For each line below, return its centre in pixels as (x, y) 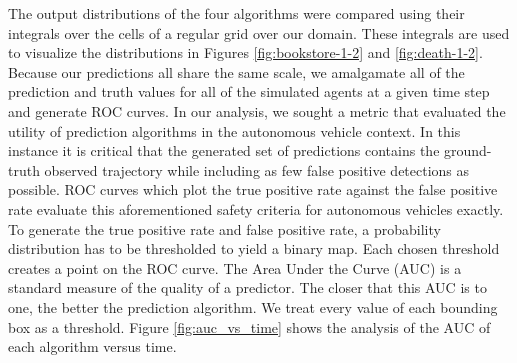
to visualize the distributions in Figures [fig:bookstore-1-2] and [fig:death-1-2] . (245, 52)
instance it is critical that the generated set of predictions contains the (224, 150)
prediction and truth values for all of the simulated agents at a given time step (249, 91)
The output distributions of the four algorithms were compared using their (236, 13)
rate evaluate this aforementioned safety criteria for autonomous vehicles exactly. (256, 208)
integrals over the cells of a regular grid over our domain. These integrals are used (259, 32)
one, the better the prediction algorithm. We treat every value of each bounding (253, 306)
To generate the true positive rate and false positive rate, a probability (224, 228)
